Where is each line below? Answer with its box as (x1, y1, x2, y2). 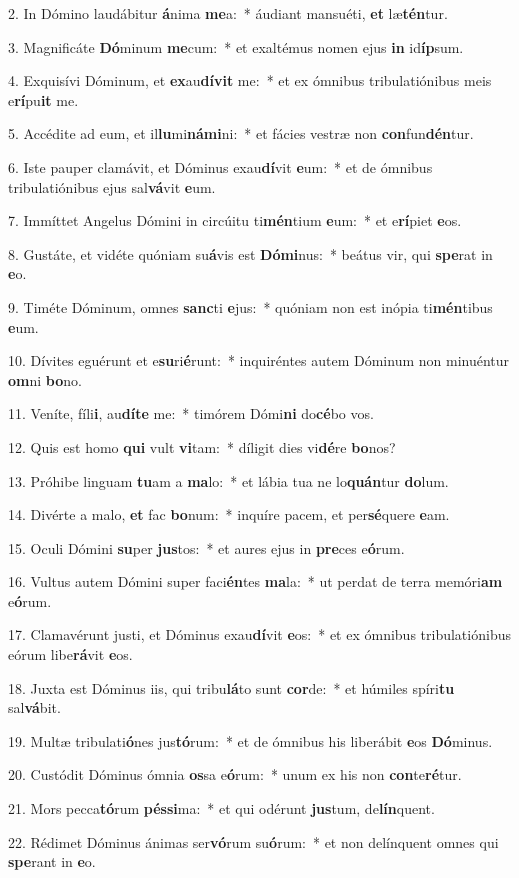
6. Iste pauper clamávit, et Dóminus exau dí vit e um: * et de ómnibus (8, 156, 433, 177)
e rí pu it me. (8, 89, 79, 110)
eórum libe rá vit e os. (8, 644, 133, 665)
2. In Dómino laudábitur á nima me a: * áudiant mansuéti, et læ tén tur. (8, 3, 448, 23)
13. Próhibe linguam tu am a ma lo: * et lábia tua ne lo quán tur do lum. (8, 470, 449, 491)
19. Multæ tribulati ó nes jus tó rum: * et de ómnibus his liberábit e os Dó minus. (8, 730, 493, 751)
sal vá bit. (8, 697, 61, 718)
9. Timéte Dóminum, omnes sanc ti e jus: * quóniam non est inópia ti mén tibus (8, 296, 493, 317)
